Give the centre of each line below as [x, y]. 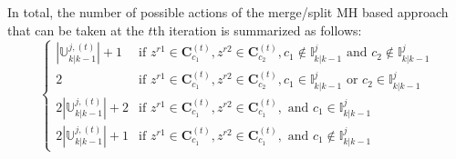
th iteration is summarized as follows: [257, 30]
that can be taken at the [76, 30]
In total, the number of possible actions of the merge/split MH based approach [228, 12]
